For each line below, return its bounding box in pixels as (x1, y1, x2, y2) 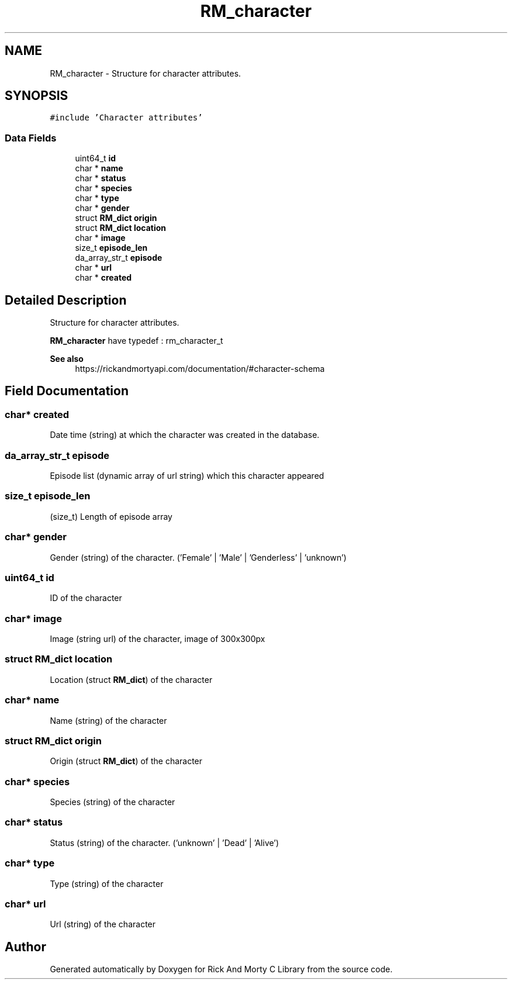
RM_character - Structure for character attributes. (50, 68, 241, 78)
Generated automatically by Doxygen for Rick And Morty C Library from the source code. (50, 964, 393, 975)
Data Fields (5, 132, 57, 144)
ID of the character (50, 593, 122, 603)
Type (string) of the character (50, 878, 164, 889)
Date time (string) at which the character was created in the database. (50, 430, 320, 440)
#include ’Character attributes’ (50, 113, 203, 123)
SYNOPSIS (5, 88, 68, 103)
